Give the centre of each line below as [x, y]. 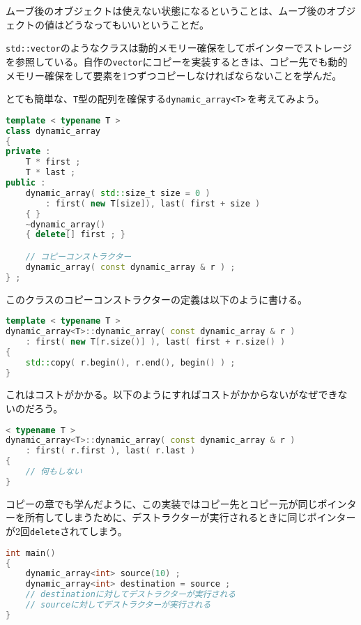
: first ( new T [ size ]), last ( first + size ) [153, 203]
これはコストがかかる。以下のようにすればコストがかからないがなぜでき [172, 394]
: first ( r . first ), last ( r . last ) [110, 451]
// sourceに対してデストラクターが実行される [118, 605]
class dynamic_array [53, 131]
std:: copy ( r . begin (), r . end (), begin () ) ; [130, 362]
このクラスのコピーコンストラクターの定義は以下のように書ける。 [156, 299]
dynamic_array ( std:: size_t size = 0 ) [118, 193]
